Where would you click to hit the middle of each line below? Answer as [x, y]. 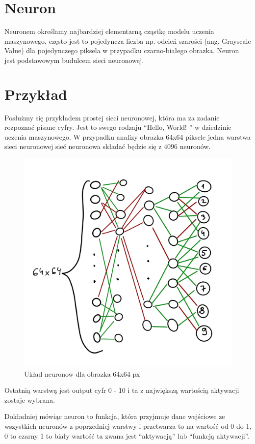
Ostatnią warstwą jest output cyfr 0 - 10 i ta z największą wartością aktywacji [122, 390]
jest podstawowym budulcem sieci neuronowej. [74, 60]
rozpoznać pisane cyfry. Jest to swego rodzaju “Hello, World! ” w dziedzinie [118, 127]
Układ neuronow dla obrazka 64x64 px [82, 373]
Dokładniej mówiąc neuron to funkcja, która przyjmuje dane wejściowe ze [115, 416]
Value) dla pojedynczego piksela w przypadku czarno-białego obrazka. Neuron [122, 50]
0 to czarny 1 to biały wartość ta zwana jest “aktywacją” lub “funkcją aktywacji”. [127, 435]
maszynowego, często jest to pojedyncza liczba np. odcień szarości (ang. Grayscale [128, 41]
